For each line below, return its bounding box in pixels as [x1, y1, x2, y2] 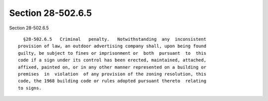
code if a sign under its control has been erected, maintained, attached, [18, 57, 206, 63]
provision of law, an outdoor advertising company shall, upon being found [18, 43, 206, 49]
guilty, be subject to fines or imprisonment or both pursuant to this [18, 50, 206, 56]
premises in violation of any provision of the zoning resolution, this [18, 71, 206, 77]
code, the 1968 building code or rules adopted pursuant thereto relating [18, 78, 206, 84]
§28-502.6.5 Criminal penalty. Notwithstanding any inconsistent [23, 36, 206, 42]
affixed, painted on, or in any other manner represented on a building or [18, 64, 206, 70]
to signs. [18, 85, 42, 91]
